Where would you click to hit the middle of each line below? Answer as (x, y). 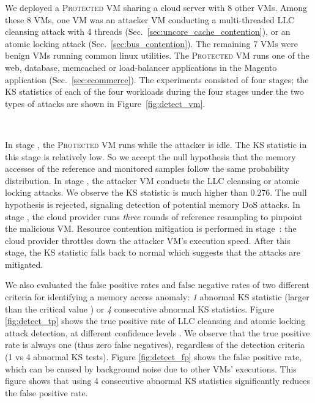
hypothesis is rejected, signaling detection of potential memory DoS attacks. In (153, 204)
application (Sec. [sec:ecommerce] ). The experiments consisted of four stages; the (157, 79)
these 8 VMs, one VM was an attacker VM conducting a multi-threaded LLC (150, 19)
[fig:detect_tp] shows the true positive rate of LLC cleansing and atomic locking (155, 321)
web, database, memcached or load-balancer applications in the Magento (141, 67)
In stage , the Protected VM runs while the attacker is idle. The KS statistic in (156, 144)
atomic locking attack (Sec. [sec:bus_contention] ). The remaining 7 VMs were (152, 43)
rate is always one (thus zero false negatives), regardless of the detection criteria (155, 345)
